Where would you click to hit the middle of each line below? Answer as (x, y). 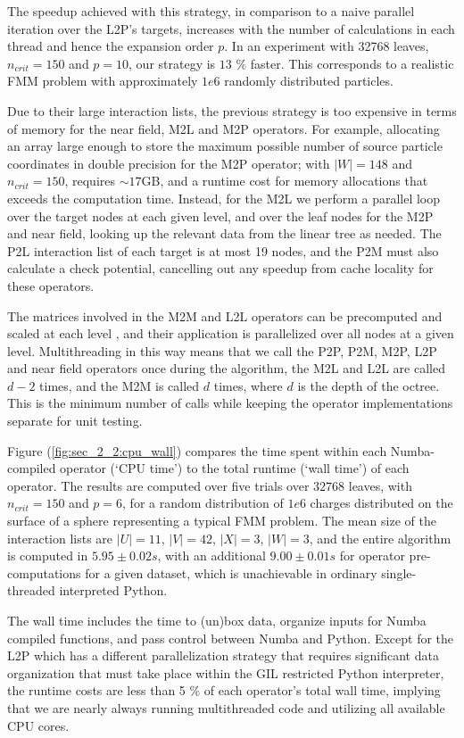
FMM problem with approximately (103, 81)
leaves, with (380, 485)
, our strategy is (172, 63)
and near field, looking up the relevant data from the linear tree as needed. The (224, 233)
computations (44, 572)
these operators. (51, 285)
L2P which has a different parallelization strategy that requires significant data (223, 655)
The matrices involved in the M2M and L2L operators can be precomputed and (225, 315)
